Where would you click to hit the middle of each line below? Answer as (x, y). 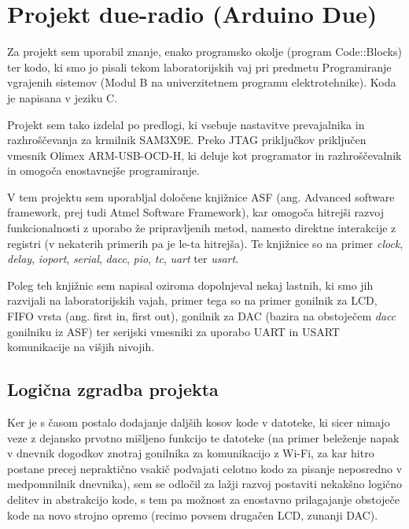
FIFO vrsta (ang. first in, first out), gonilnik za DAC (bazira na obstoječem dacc (202, 316)
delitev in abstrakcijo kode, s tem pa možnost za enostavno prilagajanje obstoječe (203, 499)
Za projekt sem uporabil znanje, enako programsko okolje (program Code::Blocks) (204, 52)
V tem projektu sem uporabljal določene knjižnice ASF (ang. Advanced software (201, 196)
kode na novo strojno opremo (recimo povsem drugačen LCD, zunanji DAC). (193, 514)
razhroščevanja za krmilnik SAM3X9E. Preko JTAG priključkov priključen (187, 140)
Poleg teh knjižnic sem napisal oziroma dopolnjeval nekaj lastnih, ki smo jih (190, 285)
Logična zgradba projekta (113, 389)
